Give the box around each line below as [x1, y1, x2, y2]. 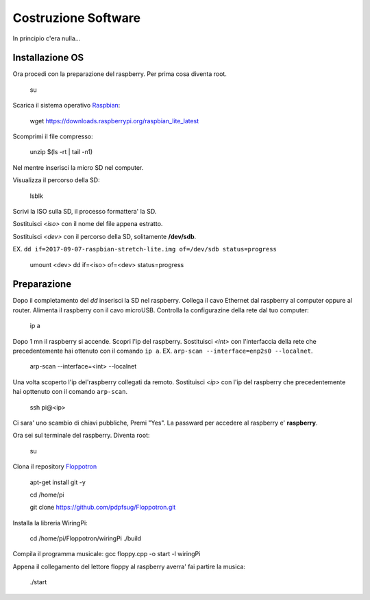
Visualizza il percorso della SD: [12, 176, 100, 184]
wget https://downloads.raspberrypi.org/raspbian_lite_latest [29, 116, 199, 125]
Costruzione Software [12, 10, 140, 25]
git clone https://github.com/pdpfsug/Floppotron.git [29, 503, 176, 512]
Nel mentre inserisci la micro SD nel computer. [12, 163, 144, 171]
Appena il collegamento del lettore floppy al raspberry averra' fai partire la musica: [12, 562, 246, 571]
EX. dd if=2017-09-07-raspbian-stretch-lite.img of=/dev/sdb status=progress [12, 245, 277, 253]
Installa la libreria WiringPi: [12, 518, 88, 527]
